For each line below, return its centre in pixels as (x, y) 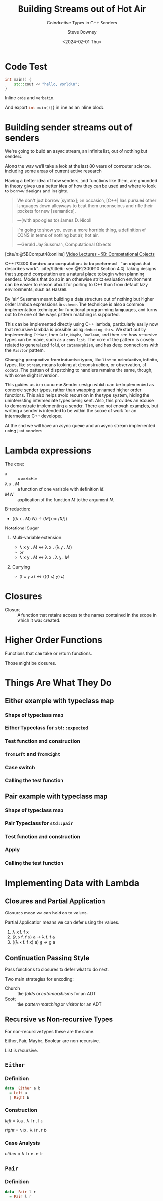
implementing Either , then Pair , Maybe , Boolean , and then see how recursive (81, 335)
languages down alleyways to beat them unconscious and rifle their (85, 206)
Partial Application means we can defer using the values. (62, 922)
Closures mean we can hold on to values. (47, 913)
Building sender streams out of (69, 127)
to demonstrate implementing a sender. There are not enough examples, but (82, 406)
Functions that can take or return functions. (49, 654)
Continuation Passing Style (47, 958)
